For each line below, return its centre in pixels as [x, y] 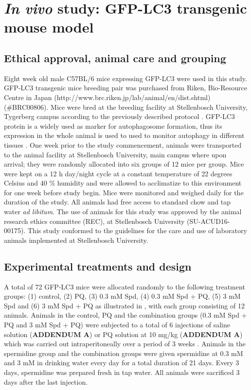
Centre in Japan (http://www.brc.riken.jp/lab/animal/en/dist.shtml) [107, 97]
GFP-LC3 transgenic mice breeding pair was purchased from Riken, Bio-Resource [125, 88]
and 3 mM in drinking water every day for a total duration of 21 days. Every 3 [122, 363]
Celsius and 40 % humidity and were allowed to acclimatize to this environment [123, 183]
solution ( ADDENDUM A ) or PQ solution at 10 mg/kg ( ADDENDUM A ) [123, 334]
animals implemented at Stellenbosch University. [76, 240]
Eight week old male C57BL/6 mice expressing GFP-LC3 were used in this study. [125, 78]
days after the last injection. [46, 382]
